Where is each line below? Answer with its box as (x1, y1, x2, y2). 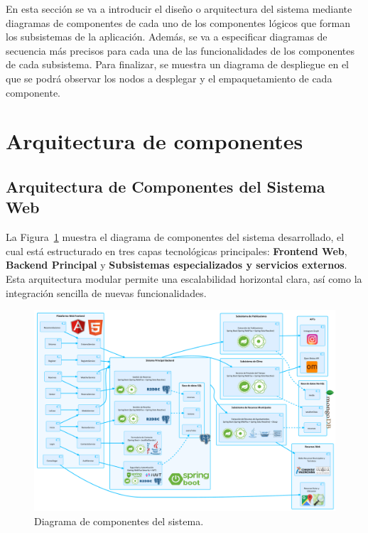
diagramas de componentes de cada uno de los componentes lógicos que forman (6, 15, 350, 30)
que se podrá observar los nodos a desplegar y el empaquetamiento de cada (6, 70, 332, 85)
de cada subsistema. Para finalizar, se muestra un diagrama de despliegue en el (6, 57, 349, 72)
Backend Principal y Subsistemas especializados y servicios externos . (6, 257, 347, 272)
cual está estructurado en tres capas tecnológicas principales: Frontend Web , (6, 243, 347, 258)
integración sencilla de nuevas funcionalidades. (6, 285, 207, 300)
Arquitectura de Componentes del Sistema (6, 175, 325, 197)
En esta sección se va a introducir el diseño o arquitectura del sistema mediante (6, 1, 352, 16)
